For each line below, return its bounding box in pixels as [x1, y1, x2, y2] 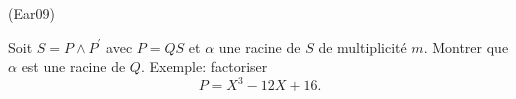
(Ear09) [8, 3, 55, 23]
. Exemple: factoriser [140, 56, 268, 77]
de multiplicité [318, 36, 407, 57]
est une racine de [21, 56, 126, 77]
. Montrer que [423, 36, 509, 57]
